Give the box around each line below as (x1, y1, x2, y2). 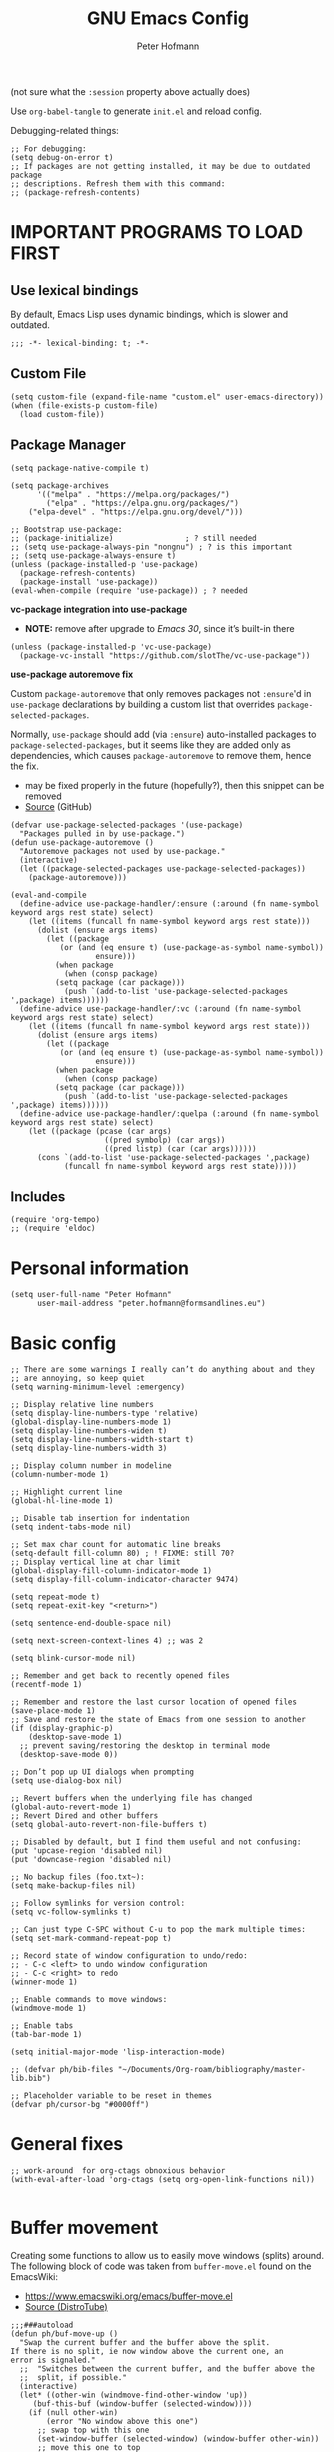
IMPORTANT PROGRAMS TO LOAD (10, 221, 303, 244)
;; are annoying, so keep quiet (10, 1373, 145, 1384)
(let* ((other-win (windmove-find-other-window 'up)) (19, 2390, 248, 2401)
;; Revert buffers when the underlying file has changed (10, 1793, 253, 1804)
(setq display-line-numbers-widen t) (10, 1426, 168, 1436)
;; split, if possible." (19, 2373, 128, 2383)
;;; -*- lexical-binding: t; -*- (10, 338, 150, 348)
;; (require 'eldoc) (10, 1223, 97, 1234)
